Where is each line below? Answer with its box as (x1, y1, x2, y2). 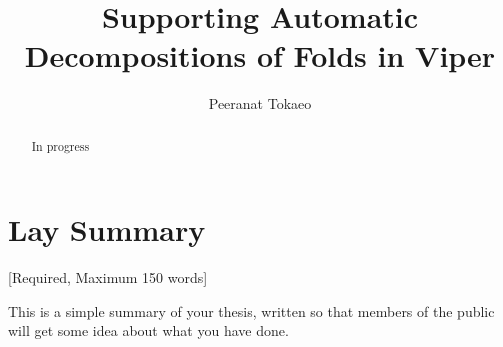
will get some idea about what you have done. (8, 320, 289, 341)
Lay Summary (8, 209, 206, 250)
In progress (31, 137, 90, 154)
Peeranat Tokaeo (208, 93, 312, 114)
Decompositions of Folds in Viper (24, 35, 496, 76)
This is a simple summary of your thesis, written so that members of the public (8, 300, 495, 321)
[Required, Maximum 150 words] (8, 267, 208, 288)
